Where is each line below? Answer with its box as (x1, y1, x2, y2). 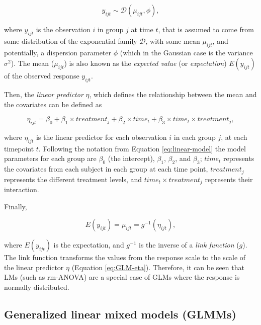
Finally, (4, 201, 27, 211)
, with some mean (145, 35, 200, 46)
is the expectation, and (53, 239, 124, 250)
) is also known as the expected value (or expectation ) (64, 58, 227, 68)
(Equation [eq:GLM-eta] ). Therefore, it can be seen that (71, 262, 244, 272)
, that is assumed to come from (158, 24, 254, 34)
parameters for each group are (4, 153, 97, 164)
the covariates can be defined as (4, 99, 102, 109)
